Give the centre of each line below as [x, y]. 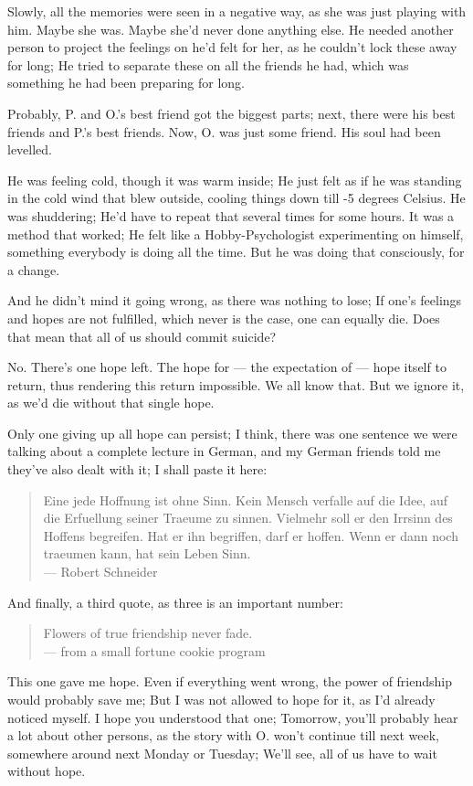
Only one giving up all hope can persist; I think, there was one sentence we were [232, 433]
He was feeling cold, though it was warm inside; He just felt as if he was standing [235, 180]
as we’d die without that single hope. [111, 403]
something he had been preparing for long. [126, 83]
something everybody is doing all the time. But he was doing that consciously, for [236, 252]
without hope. [47, 771]
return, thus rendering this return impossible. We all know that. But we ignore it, [236, 384]
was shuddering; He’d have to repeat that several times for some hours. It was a [231, 215]
